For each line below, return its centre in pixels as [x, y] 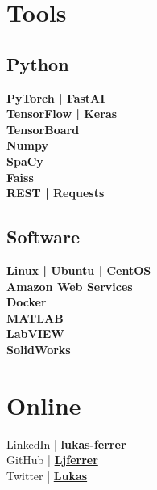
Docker [27, 302]
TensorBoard [43, 129]
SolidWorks [39, 349]
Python [38, 63]
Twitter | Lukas [47, 475]
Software [43, 237]
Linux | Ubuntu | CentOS [79, 270]
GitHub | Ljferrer [52, 460]
